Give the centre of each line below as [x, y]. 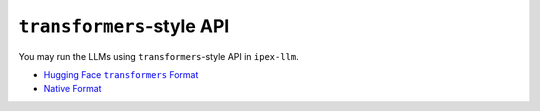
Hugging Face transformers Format [121, 74]
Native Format [72, 89]
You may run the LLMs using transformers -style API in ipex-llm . [158, 56]
